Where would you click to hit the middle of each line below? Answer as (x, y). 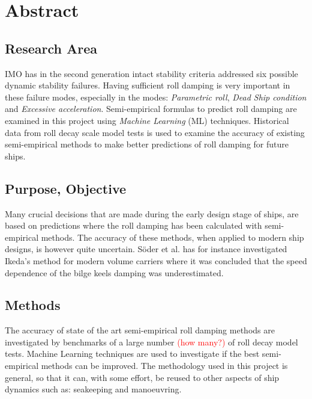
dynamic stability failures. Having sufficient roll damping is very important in (148, 85)
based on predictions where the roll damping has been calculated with (133, 225)
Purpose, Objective (66, 188)
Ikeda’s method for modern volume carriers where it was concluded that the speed (156, 260)
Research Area (51, 48)
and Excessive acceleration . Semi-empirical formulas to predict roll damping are (151, 109)
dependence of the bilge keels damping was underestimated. (114, 272)
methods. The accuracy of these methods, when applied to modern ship (172, 237)
